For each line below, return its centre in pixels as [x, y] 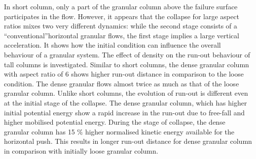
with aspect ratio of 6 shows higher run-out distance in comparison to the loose [124, 74]
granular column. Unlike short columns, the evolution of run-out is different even [126, 93]
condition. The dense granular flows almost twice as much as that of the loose [122, 83]
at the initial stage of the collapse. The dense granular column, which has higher [126, 102]
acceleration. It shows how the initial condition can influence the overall [112, 45]
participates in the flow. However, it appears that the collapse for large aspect [122, 16]
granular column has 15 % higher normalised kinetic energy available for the [119, 131]
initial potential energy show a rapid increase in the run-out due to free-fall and [125, 112]
